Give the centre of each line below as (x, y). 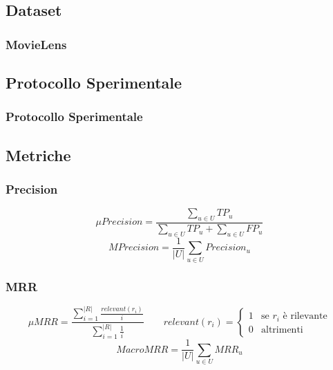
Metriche (38, 155)
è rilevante (305, 316)
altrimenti (282, 330)
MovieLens (36, 44)
